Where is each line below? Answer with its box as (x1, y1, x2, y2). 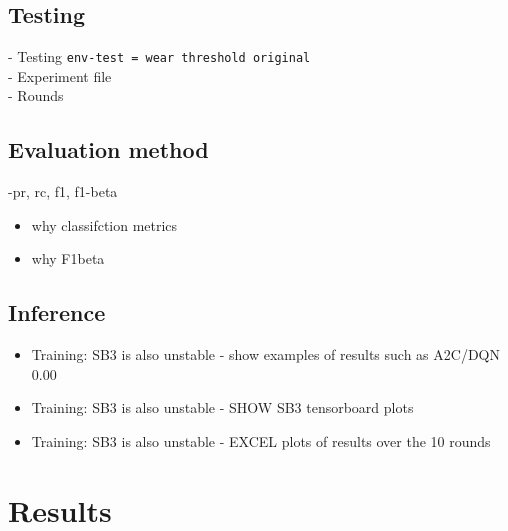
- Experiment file (8, 65, 112, 86)
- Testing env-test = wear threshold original (8, 46, 311, 67)
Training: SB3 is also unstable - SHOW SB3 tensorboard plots (31, 397, 414, 418)
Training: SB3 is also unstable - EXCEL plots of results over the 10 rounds (31, 431, 491, 452)
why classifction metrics (31, 214, 178, 235)
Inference (8, 297, 106, 328)
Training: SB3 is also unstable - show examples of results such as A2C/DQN (31, 344, 500, 365)
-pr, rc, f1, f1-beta (8, 181, 118, 202)
